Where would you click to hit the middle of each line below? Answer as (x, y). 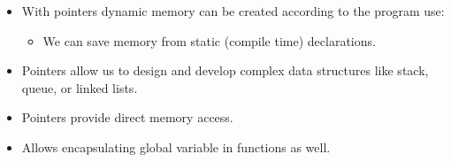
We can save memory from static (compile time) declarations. (209, 40)
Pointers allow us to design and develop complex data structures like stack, (225, 70)
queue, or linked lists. (80, 87)
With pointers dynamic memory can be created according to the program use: (233, 11)
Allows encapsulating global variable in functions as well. (176, 147)
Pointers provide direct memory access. (127, 117)
